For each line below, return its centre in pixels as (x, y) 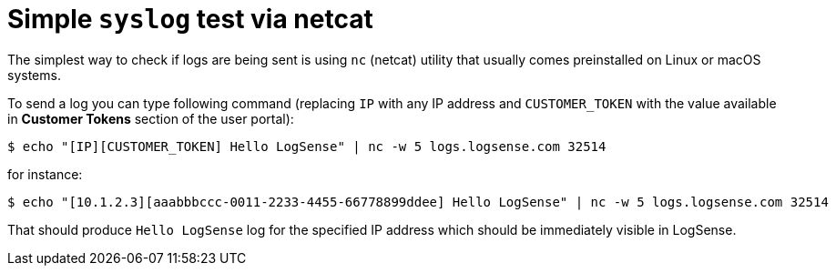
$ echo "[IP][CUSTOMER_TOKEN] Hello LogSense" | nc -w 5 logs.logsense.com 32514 (307, 146)
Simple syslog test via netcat (190, 19)
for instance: (45, 174)
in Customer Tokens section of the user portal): (151, 118)
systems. (34, 75)
